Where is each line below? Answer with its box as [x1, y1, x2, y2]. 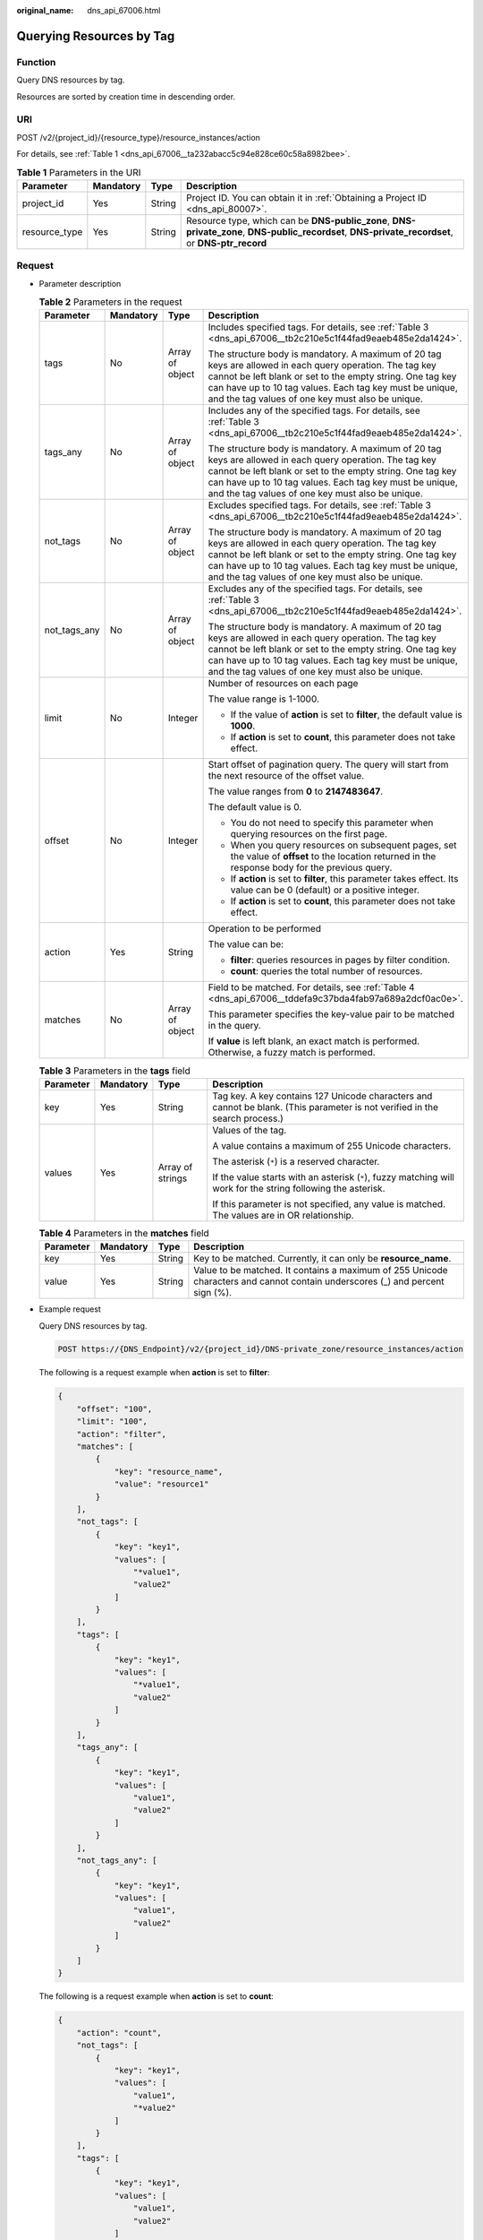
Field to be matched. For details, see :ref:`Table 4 [208, 981, 415, 994]
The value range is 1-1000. [208, 693, 320, 705]
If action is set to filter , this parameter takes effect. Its [230, 873, 459, 885]
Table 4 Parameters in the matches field [38, 1227, 209, 1239]
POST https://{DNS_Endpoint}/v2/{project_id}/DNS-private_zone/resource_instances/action [57, 1344, 464, 1355]
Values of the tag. [212, 1124, 287, 1136]
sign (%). [193, 1287, 233, 1299]
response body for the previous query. [230, 861, 393, 874]
